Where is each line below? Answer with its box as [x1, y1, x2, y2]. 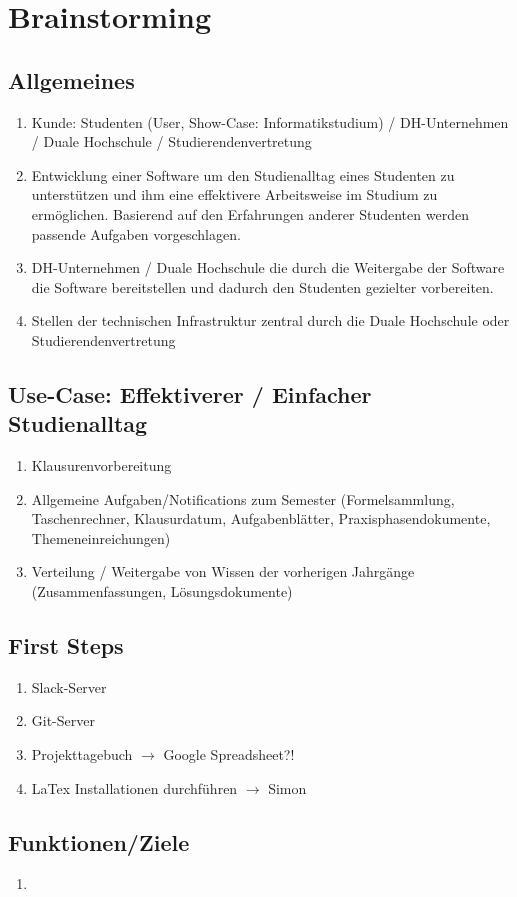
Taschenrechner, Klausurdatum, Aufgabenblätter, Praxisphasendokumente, [31, 508, 491, 529]
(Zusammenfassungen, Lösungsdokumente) [31, 581, 293, 602]
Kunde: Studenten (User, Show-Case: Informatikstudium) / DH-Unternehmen [31, 111, 509, 132]
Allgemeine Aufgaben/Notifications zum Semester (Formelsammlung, [31, 488, 455, 509]
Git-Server [31, 710, 95, 731]
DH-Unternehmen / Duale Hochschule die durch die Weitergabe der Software [31, 257, 505, 278]
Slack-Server [31, 676, 107, 697]
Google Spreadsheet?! [163, 744, 295, 765]
